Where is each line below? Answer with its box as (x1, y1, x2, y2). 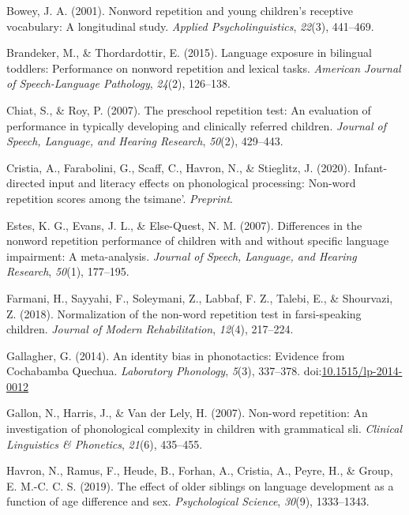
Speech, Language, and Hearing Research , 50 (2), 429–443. (6, 133, 283, 149)
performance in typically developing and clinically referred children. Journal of (6, 117, 386, 133)
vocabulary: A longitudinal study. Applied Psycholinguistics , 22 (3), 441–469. (6, 17, 374, 34)
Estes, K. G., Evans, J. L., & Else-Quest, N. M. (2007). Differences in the (6, 216, 362, 233)
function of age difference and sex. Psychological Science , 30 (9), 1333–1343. (6, 493, 370, 509)
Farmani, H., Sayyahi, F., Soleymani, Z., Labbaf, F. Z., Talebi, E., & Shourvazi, (6, 289, 393, 306)
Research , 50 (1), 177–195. (6, 263, 129, 280)
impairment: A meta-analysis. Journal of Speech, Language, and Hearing (6, 247, 357, 264)
